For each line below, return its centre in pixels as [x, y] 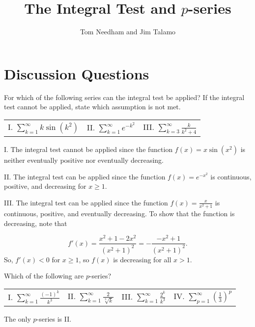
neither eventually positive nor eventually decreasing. [84, 160]
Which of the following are [44, 276]
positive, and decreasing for [45, 186]
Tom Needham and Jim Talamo [128, 32]
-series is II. [54, 319]
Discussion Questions [77, 73]
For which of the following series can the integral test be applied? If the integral [124, 97]
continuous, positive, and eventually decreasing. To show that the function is [119, 213]
